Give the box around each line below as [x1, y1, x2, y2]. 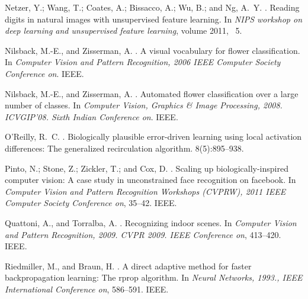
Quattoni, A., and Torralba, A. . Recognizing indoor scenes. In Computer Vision [5, 216, 297, 229]
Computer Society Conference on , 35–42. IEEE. [5, 197, 177, 209]
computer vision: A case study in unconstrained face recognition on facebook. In [5, 173, 296, 186]
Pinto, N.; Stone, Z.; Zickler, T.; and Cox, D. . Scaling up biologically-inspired [5, 162, 288, 174]
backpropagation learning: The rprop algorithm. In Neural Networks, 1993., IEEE [5, 271, 303, 284]
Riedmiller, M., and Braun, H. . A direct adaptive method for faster [5, 259, 252, 272]
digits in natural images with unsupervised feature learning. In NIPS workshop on [5, 12, 303, 25]
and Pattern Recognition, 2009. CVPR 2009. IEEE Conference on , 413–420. [5, 228, 281, 240]
